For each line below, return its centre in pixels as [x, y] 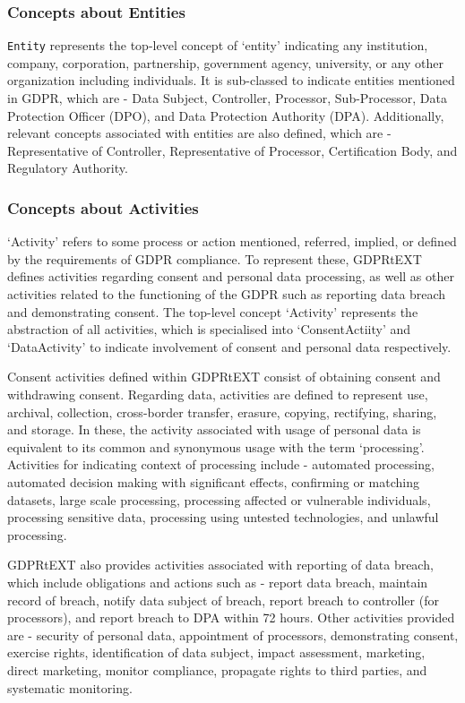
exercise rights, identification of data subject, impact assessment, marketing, [216, 652]
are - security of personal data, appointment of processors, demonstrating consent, [233, 634]
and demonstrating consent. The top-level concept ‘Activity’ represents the [213, 311]
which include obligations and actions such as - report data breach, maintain [218, 582]
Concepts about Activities [103, 207]
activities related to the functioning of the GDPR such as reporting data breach [227, 294]
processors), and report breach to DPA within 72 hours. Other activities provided [231, 617]
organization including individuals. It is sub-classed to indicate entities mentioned [231, 80]
